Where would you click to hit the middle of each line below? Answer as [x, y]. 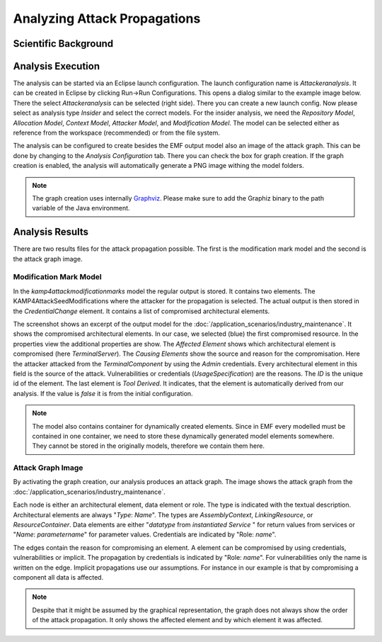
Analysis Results [51, 232]
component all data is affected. [58, 577]
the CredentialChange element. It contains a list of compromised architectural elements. [141, 311]
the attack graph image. [48, 259]
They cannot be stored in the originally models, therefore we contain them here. [149, 446]
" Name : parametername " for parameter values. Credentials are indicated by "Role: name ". [145, 534]
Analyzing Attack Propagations [107, 18]
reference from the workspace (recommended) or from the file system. [117, 133]
